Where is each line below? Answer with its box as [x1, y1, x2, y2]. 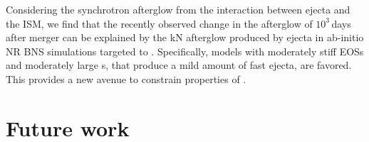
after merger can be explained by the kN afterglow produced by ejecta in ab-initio [6, 30, 364, 45]
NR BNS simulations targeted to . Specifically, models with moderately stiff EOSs [6, 43, 364, 58]
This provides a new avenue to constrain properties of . [6, 71, 246, 86]
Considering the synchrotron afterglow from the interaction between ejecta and [6, 2, 350, 16]
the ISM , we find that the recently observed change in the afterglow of [6, 16, 313, 31]
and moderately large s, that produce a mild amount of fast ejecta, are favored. [6, 58, 352, 72]
